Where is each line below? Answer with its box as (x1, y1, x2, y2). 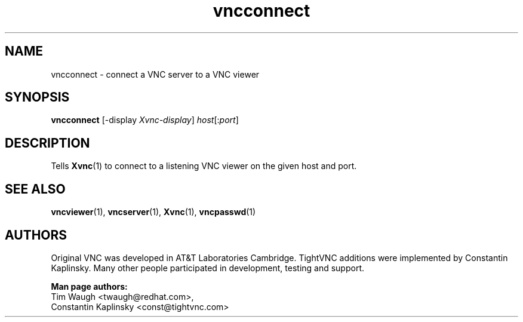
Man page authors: (51, 281, 128, 292)
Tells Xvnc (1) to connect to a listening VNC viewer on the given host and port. (51, 161, 357, 171)
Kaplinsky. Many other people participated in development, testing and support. (51, 262, 365, 273)
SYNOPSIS (5, 90, 70, 105)
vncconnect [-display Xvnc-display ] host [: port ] (51, 115, 239, 125)
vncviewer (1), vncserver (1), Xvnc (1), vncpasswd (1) (51, 207, 256, 217)
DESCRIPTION (5, 135, 90, 151)
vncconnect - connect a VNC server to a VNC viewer (51, 69, 260, 79)
